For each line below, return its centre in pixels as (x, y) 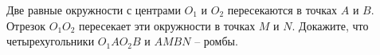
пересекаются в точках (282, 10)
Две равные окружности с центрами (94, 10)
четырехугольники (51, 41)
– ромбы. (216, 41)
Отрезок (26, 25)
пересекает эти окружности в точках (167, 25)
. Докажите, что (330, 25)
